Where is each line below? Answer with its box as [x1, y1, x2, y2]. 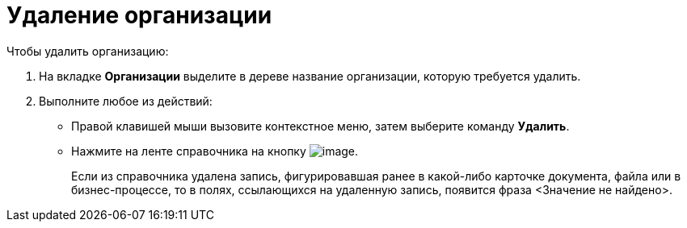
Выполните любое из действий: [39, 93, 213, 108]
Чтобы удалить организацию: [6, 44, 169, 58]
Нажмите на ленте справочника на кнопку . [71, 143, 359, 158]
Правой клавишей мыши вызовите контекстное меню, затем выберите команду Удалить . [71, 118, 570, 133]
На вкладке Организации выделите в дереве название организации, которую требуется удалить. [39, 68, 581, 83]
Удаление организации [6, 2, 272, 29]
